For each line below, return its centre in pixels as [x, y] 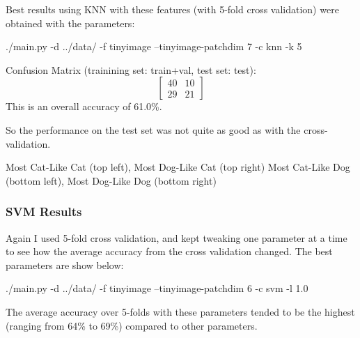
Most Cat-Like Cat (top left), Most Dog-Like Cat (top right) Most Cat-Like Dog [178, 167]
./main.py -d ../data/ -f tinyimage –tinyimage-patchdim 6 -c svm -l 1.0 [157, 288]
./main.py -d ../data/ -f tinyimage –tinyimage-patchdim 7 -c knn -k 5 [154, 46]
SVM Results [44, 212]
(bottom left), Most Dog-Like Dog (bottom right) [111, 180]
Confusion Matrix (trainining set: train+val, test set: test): [131, 69]
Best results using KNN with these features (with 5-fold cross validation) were [172, 9]
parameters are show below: [65, 264]
